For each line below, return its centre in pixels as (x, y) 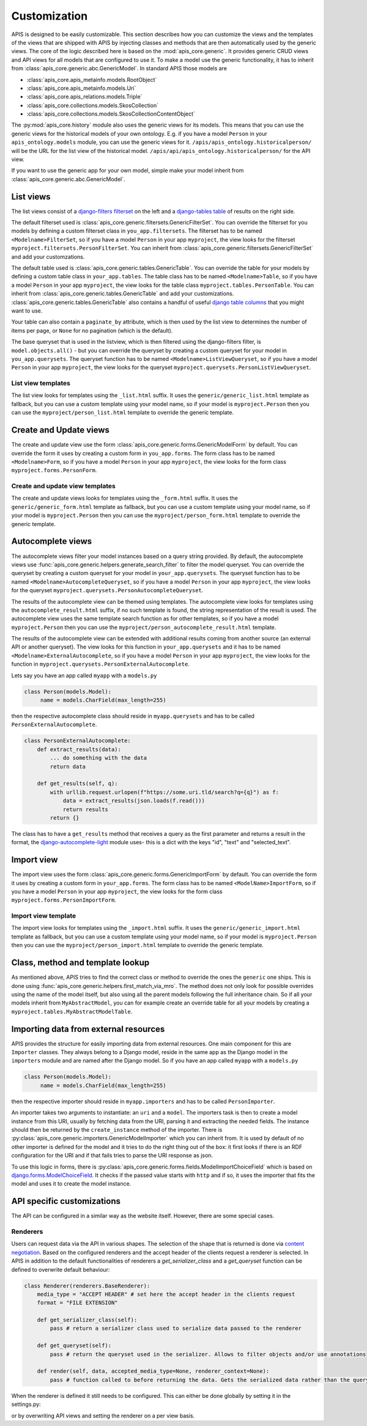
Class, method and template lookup (80, 963)
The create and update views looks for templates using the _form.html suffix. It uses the (124, 498)
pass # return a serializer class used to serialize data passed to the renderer (176, 1328)
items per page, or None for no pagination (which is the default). (92, 330)
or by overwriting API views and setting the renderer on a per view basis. (103, 1416)
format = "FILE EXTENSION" (78, 1303)
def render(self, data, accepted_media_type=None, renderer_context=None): (153, 1371)
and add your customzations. (48, 256)
